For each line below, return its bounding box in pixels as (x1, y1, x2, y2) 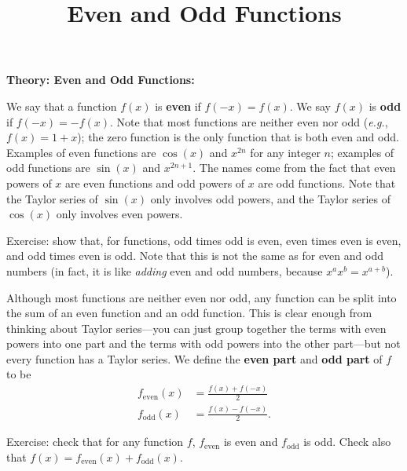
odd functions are (6, 159, 90, 176)
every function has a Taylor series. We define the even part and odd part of (6, 350, 383, 367)
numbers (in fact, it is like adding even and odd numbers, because (6, 262, 323, 279)
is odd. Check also (303, 433, 391, 450)
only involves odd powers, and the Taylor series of (150, 190, 390, 206)
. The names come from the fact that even (192, 159, 396, 176)
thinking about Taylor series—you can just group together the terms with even (6, 319, 387, 336)
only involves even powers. (56, 206, 183, 222)
